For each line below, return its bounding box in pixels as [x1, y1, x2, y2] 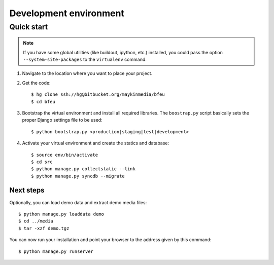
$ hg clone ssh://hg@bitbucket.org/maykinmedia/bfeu [31, 92, 165, 97]
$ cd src [31, 159, 53, 165]
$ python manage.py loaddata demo [18, 211, 104, 217]
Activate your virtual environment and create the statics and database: [22, 140, 169, 146]
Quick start [9, 22, 48, 31]
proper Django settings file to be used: [22, 117, 102, 123]
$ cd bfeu [31, 99, 55, 104]
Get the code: [22, 80, 51, 86]
